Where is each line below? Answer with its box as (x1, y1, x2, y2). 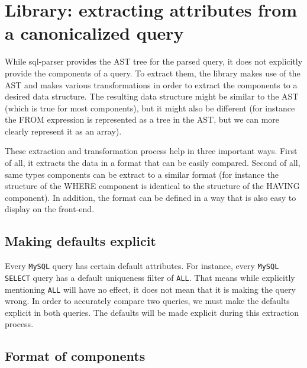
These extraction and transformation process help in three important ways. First (5, 145, 298, 157)
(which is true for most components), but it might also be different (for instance (5, 101, 295, 114)
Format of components (5, 347, 146, 365)
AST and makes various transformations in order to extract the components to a (5, 78, 298, 91)
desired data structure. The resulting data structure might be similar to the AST (5, 90, 299, 103)
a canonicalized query (5, 21, 184, 45)
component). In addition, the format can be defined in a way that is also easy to (5, 191, 296, 203)
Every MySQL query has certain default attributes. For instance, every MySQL (5, 260, 279, 272)
